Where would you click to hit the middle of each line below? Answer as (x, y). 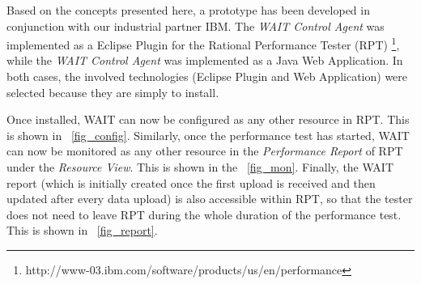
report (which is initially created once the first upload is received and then (191, 182)
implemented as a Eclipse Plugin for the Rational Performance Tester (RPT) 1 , (203, 43)
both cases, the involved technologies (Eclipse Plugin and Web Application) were (207, 76)
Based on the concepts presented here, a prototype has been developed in (188, 10)
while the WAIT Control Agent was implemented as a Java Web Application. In (205, 60)
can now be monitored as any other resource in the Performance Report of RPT (205, 151)
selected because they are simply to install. (113, 92)
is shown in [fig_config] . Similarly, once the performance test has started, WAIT (208, 135)
